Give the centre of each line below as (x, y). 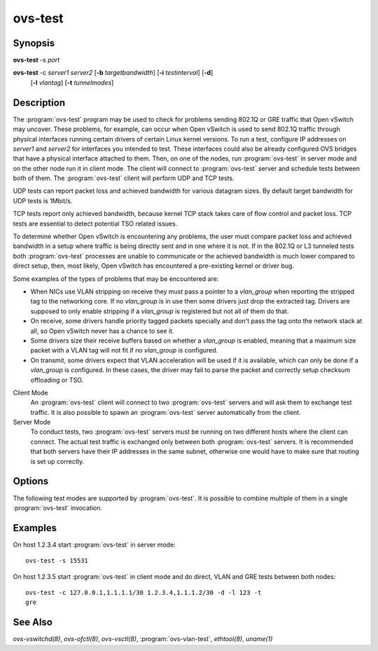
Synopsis (34, 43)
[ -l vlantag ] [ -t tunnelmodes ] (72, 82)
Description (39, 103)
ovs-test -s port (36, 60)
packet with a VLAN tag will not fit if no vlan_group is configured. (124, 350)
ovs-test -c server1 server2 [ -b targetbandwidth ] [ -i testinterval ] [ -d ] (113, 73)
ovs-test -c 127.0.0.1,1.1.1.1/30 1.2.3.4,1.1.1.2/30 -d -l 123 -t (143, 593)
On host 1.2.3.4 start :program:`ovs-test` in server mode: (94, 544)
